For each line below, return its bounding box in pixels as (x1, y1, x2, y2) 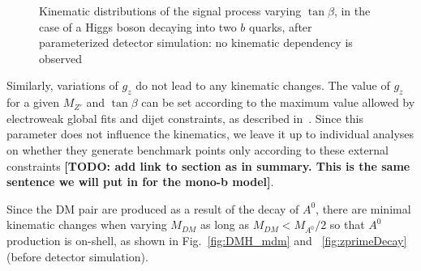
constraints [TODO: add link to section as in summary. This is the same (6, 157, 410, 174)
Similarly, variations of (6, 77, 118, 94)
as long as (200, 216, 250, 233)
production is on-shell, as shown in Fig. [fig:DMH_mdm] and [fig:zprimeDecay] (6, 232, 407, 249)
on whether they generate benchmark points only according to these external (6, 141, 389, 158)
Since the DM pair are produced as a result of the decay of (6, 200, 299, 217)
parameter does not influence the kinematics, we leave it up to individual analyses (6, 125, 415, 142)
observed (39, 49, 83, 66)
